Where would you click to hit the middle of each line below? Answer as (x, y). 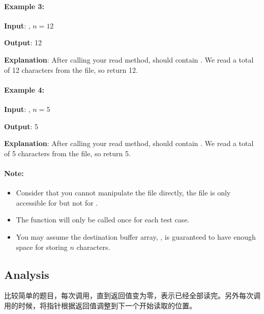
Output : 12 (23, 42)
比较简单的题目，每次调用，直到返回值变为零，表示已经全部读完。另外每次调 (132, 295)
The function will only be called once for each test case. (103, 220)
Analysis (27, 274)
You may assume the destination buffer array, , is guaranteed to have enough (136, 236)
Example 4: (24, 89)
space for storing (42, 247)
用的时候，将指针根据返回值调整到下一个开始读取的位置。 (100, 305)
